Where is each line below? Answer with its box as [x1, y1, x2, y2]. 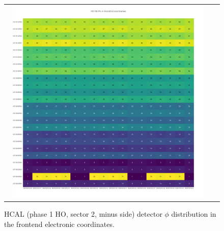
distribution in [171, 209, 216, 219]
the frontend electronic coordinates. [4, 218, 115, 229]
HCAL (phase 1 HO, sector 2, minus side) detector [4, 209, 162, 219]
